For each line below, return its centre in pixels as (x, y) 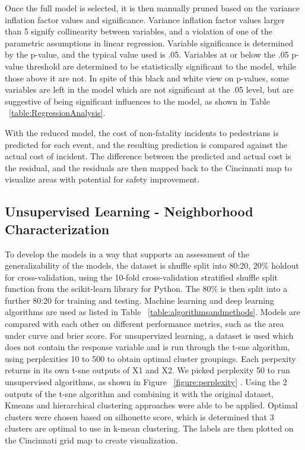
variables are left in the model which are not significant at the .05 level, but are (149, 89)
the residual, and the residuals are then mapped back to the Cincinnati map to (148, 167)
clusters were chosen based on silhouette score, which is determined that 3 (139, 416)
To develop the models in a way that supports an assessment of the (127, 254)
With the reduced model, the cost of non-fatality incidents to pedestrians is (142, 132)
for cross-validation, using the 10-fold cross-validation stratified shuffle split (142, 277)
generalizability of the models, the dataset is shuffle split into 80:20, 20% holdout (152, 265)
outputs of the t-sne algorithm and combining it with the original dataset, (139, 393)
